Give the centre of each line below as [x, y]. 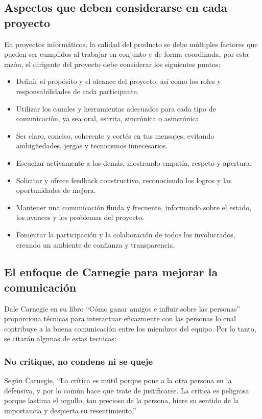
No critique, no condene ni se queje [79, 361]
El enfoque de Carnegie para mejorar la [111, 272]
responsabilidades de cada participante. [77, 91]
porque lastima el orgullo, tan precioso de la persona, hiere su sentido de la [122, 400]
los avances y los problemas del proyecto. [80, 217]
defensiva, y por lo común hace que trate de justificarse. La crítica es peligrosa [127, 390]
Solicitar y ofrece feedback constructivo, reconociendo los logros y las [124, 180]
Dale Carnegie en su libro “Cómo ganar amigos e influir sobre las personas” [122, 308]
